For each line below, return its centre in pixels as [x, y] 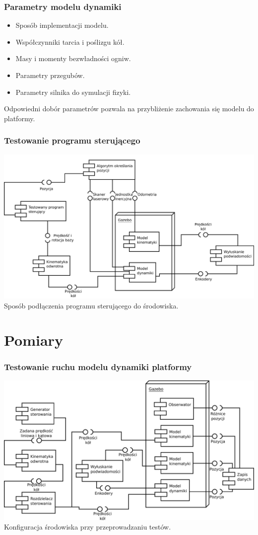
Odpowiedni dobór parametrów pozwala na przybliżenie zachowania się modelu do [129, 109]
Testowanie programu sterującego [72, 140]
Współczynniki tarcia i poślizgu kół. [70, 41]
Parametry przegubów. [50, 75]
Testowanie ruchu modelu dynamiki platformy [98, 366]
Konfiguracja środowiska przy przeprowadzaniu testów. [88, 527]
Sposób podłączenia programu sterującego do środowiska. [91, 306]
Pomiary [33, 340]
